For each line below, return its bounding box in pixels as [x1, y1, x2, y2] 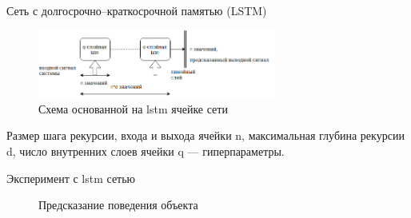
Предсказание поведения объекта [38, 196, 198, 213]
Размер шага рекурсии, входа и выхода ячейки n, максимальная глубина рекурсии [6, 127, 405, 144]
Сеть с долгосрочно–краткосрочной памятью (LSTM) [6, 2, 267, 18]
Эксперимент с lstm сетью [6, 169, 136, 186]
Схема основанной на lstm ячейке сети [38, 100, 228, 117]
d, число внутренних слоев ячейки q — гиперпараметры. [6, 143, 285, 160]
